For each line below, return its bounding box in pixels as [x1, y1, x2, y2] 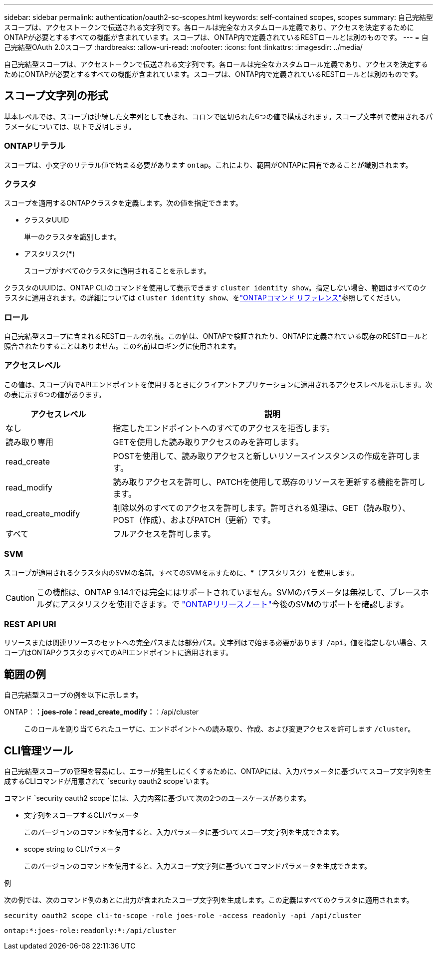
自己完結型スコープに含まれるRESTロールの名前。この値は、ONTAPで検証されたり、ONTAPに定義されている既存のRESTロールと [4, 332, 429, 341]
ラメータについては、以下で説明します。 [4, 122, 136, 131]
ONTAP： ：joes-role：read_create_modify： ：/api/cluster [4, 708, 199, 716]
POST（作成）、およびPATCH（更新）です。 [113, 514, 276, 525]
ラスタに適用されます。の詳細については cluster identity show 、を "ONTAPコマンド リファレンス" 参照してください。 [4, 293, 405, 302]
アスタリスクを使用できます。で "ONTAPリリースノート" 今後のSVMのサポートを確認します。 [60, 599, 409, 609]
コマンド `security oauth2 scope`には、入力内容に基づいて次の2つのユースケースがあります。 [4, 794, 311, 803]
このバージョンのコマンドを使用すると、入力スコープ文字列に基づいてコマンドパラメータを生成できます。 [24, 862, 372, 871]
